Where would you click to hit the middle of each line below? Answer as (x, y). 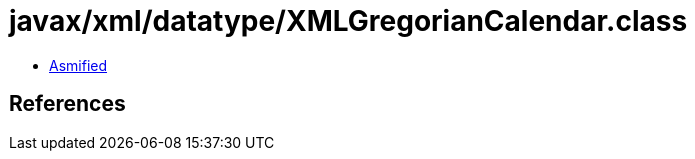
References (67, 104)
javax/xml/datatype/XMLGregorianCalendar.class (348, 21)
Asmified (78, 65)
